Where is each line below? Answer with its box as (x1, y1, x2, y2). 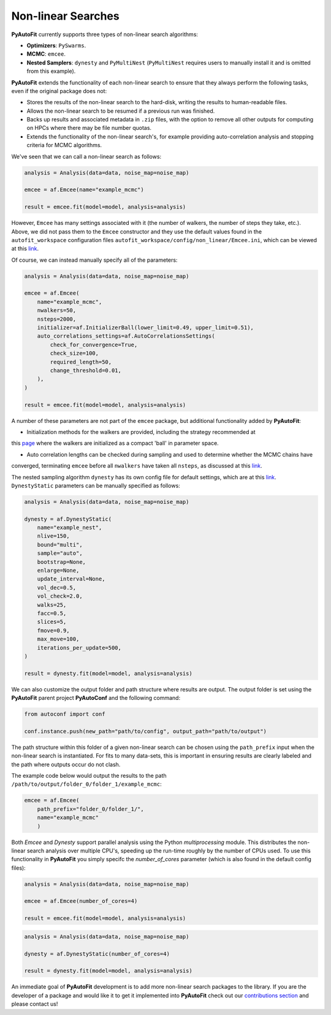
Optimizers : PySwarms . (26, 42, 86, 49)
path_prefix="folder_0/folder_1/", (37, 805, 144, 812)
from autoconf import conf (24, 711, 105, 718)
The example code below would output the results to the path (11, 772, 167, 779)
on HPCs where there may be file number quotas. (26, 124, 152, 132)
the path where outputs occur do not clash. (11, 761, 121, 768)
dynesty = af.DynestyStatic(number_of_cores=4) (24, 950, 170, 957)
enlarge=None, (37, 567, 80, 574)
